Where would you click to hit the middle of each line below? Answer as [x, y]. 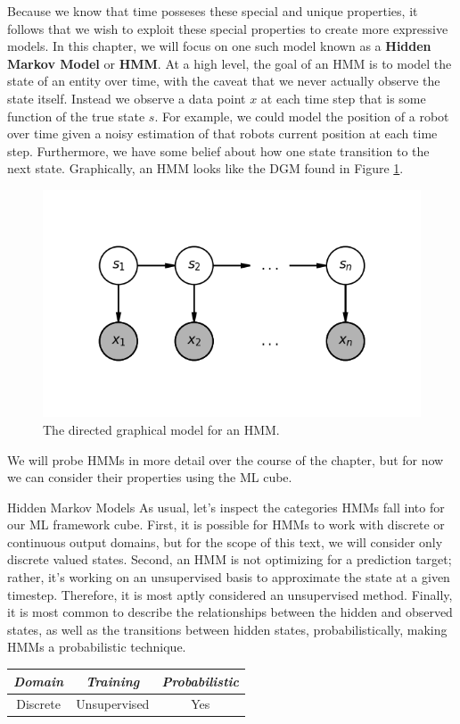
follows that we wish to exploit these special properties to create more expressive [228, 28]
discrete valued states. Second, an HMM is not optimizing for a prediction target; [230, 559]
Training [113, 681]
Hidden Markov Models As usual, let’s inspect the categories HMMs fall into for [226, 507]
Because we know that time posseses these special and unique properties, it [213, 11]
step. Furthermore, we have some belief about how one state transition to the [218, 150]
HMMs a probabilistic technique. [97, 647]
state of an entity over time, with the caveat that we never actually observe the [224, 81]
